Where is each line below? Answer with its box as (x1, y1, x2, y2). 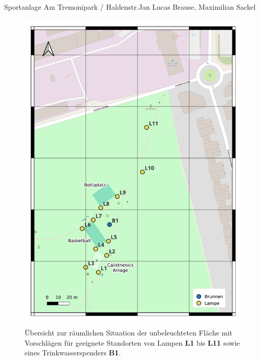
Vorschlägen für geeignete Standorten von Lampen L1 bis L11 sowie (25, 337, 240, 348)
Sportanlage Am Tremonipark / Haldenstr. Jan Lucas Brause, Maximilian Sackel (4, 2, 256, 12)
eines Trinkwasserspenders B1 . (25, 347, 121, 358)
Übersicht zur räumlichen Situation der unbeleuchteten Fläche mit (25, 327, 233, 338)
